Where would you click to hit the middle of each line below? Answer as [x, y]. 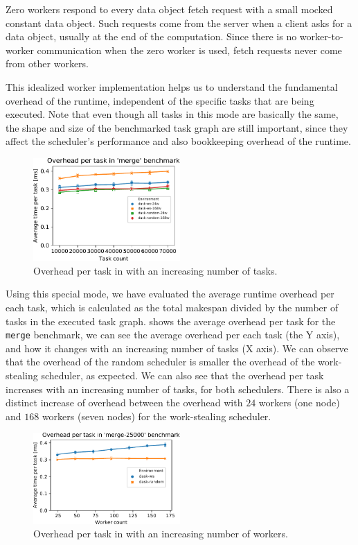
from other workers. [47, 63]
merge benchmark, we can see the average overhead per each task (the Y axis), [173, 335]
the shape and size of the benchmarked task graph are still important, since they [177, 127]
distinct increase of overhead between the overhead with [124, 403]
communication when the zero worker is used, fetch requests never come [189, 50]
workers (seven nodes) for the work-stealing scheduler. [156, 416]
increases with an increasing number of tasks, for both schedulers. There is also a [178, 389]
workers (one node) [299, 403]
